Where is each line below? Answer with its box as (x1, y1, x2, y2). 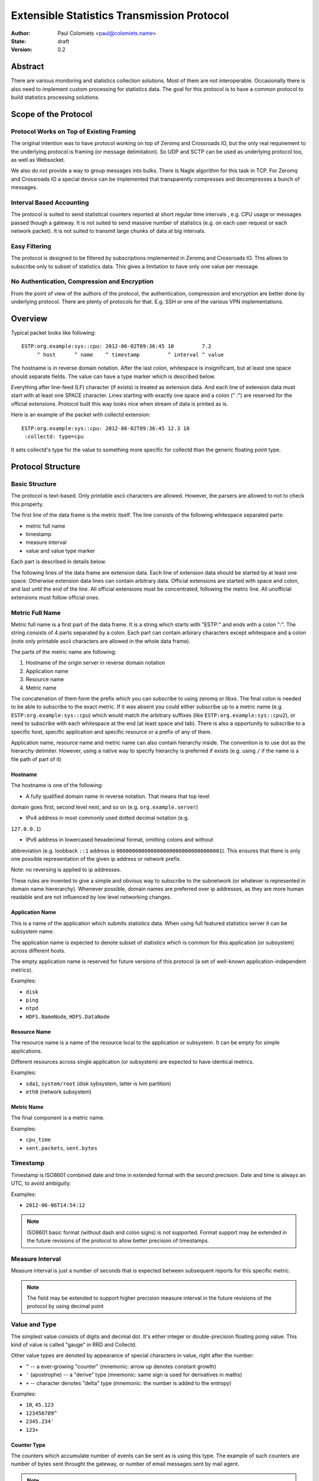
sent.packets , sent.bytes (25, 1144, 97, 1152)
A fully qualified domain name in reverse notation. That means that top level (25, 793, 210, 800)
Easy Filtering (11, 242, 51, 250)
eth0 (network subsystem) (25, 1088, 92, 1095)
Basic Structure (11, 480, 57, 488)
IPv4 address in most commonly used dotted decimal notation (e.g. (25, 815, 189, 822)
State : (11, 37, 27, 44)
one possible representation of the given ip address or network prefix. (11, 855, 181, 862)
